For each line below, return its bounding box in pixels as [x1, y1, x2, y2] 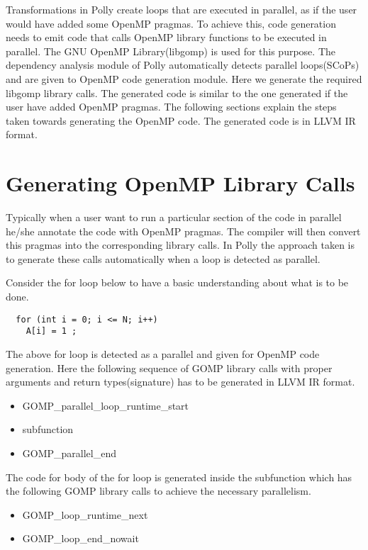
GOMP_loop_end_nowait [22, 531, 139, 546]
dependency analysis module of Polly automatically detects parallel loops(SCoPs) [6, 57, 359, 72]
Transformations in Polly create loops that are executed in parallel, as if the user [6, 2, 357, 16]
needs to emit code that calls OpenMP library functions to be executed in [6, 30, 327, 45]
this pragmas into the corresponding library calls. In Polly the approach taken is [6, 237, 355, 252]
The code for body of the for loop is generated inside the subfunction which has [6, 469, 352, 484]
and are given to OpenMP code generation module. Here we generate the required [6, 71, 362, 86]
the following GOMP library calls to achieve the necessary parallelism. [6, 483, 311, 498]
